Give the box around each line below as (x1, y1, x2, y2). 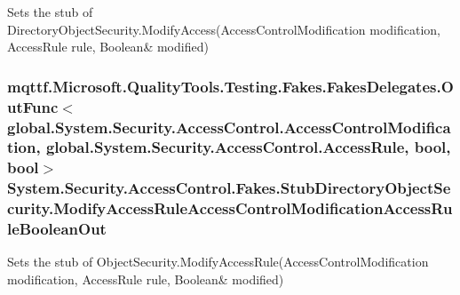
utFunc (7, 95, 59, 117)
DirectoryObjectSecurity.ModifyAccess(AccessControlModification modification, (7, 20, 440, 38)
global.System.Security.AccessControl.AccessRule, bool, (45, 136, 451, 158)
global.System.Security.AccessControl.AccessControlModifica (7, 116, 451, 138)
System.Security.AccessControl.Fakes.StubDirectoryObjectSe (7, 177, 451, 199)
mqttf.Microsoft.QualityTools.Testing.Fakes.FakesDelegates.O (7, 75, 454, 97)
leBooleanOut (7, 218, 107, 240)
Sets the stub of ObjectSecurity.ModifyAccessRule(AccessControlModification (7, 252, 429, 271)
